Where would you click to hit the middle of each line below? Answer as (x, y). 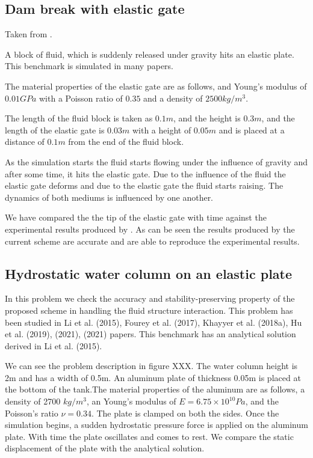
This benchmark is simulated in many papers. (89, 66)
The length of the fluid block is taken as (79, 118)
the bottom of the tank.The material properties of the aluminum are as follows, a (155, 389)
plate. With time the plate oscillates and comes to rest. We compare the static (149, 436)
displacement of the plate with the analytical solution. (105, 448)
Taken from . (29, 34)
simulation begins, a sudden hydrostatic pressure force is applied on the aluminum (156, 425)
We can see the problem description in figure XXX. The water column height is (151, 366)
